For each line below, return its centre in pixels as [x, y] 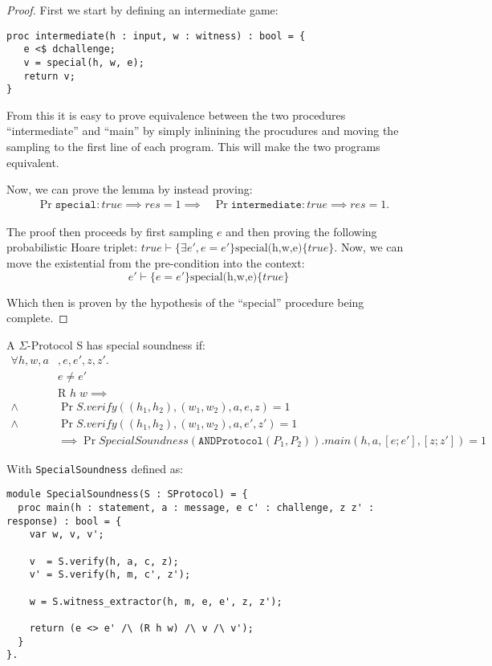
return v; [49, 76]
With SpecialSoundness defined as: [95, 468]
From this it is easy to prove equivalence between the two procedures [176, 114]
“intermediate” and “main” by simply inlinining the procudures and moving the [203, 131]
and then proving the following [301, 231]
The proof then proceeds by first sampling [110, 231]
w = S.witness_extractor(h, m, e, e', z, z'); [156, 601]
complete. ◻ [37, 318]
